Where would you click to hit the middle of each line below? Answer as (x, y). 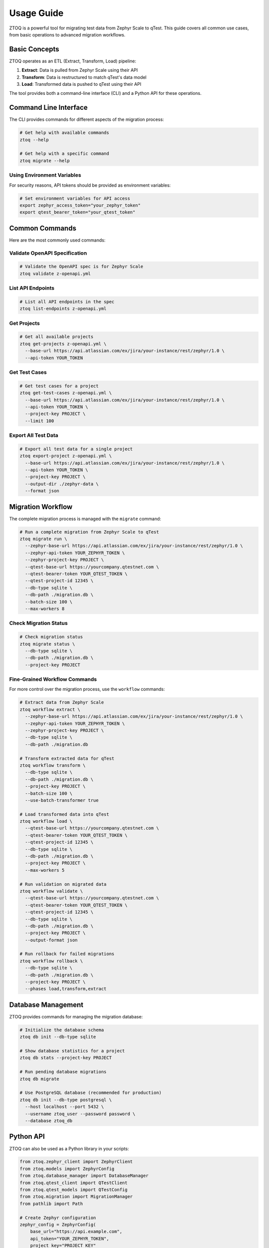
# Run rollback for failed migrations (67, 954)
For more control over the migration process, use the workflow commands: (87, 689)
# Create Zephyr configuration (58, 1218)
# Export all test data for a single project (76, 449)
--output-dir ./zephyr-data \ (62, 484)
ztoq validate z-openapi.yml (55, 274)
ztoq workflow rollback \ (51, 961)
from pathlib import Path (51, 1204)
